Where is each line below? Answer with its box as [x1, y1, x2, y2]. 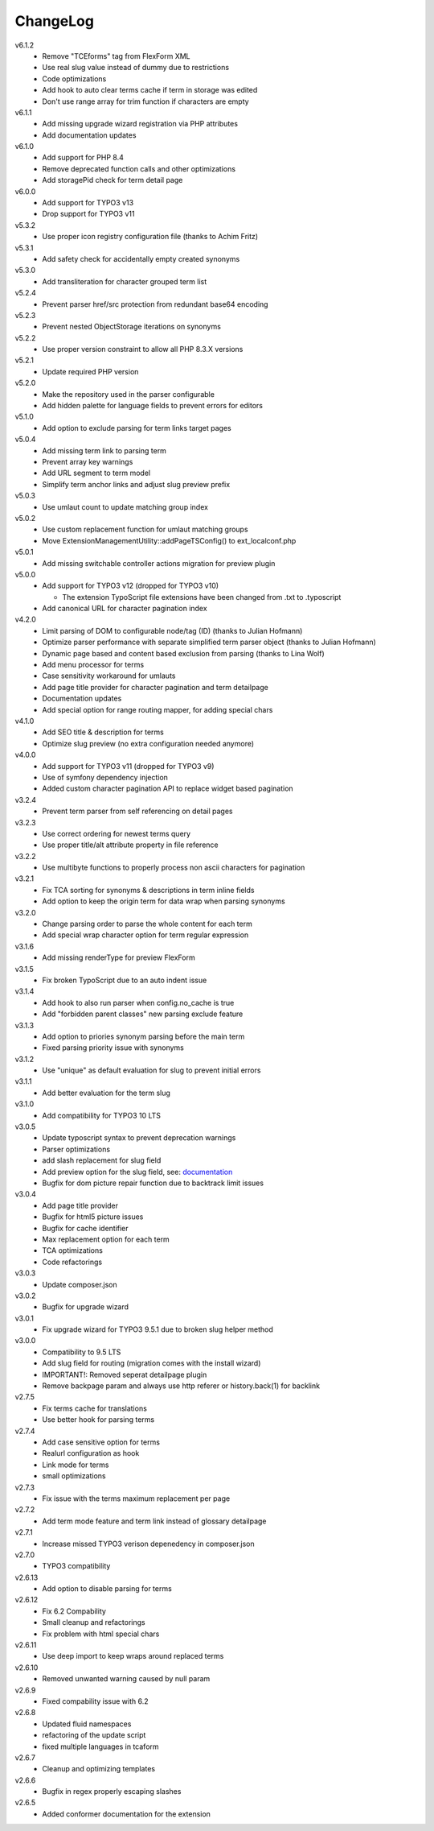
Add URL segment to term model [42, 468, 151, 478]
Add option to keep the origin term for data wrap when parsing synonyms [42, 896, 285, 906]
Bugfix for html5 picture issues [42, 1212, 144, 1221]
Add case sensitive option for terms [42, 1437, 161, 1447]
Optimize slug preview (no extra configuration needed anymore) [42, 738, 255, 748]
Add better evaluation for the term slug [42, 1088, 170, 1097]
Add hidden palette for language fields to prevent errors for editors [42, 401, 264, 411]
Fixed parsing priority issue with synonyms [42, 1043, 184, 1052]
